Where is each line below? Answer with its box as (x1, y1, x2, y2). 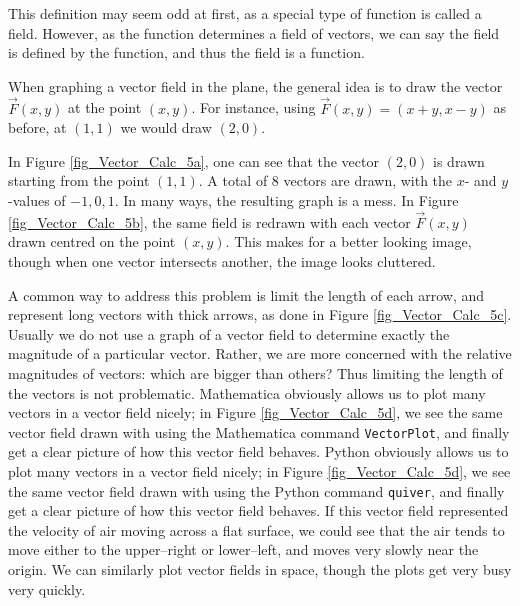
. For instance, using (191, 97, 316, 118)
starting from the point (8, 170, 150, 191)
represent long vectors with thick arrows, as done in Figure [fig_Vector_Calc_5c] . (8, 304, 512, 325)
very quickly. (8, 578, 86, 599)
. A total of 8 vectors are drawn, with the (198, 170, 453, 191)
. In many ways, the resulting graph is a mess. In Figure (114, 189, 459, 210)
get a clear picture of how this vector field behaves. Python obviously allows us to (8, 441, 509, 462)
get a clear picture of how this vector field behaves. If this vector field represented (8, 500, 509, 521)
